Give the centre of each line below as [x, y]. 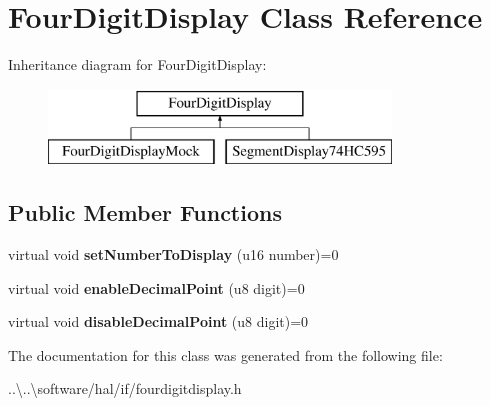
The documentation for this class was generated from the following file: [225, 354]
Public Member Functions [145, 212]
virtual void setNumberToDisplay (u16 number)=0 [173, 254]
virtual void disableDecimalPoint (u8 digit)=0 [158, 321]
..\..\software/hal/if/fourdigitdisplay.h [125, 388]
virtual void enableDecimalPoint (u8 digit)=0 [156, 287]
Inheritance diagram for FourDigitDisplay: [137, 64]
